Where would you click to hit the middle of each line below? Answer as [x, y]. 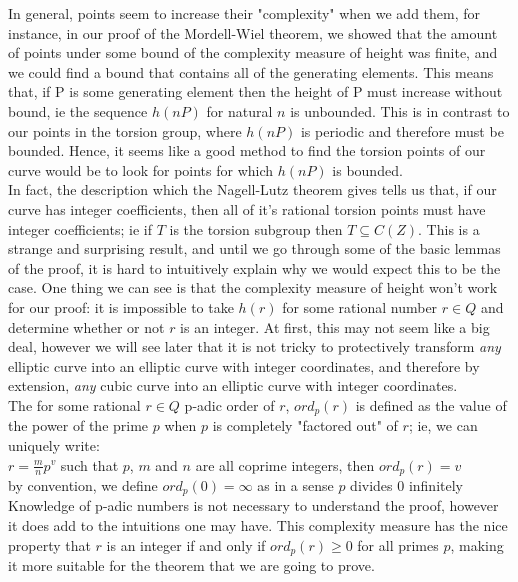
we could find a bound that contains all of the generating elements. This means [251, 71]
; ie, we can [443, 425]
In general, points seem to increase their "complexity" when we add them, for [244, 13]
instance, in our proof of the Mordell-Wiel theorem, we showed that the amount [253, 32]
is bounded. [367, 169]
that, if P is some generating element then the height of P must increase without [255, 91]
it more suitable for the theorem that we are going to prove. [191, 565]
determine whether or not [86, 326]
